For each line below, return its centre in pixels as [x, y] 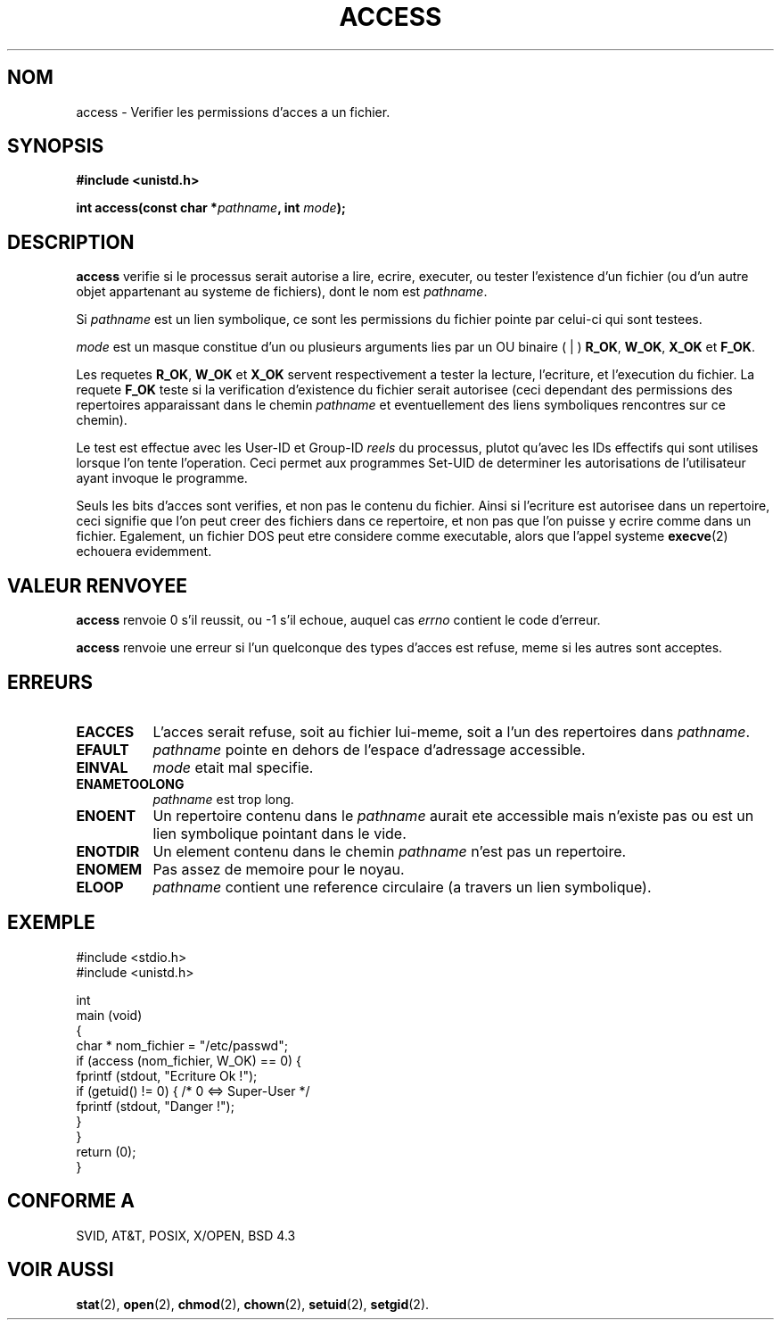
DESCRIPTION [71, 242]
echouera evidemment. [144, 552]
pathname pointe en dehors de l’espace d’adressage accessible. [369, 749]
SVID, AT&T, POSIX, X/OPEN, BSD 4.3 [186, 1235]
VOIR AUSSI [61, 1270]
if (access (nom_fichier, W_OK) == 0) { [189, 1060]
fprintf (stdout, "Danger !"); [155, 1106]
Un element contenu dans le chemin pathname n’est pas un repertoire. [390, 851]
